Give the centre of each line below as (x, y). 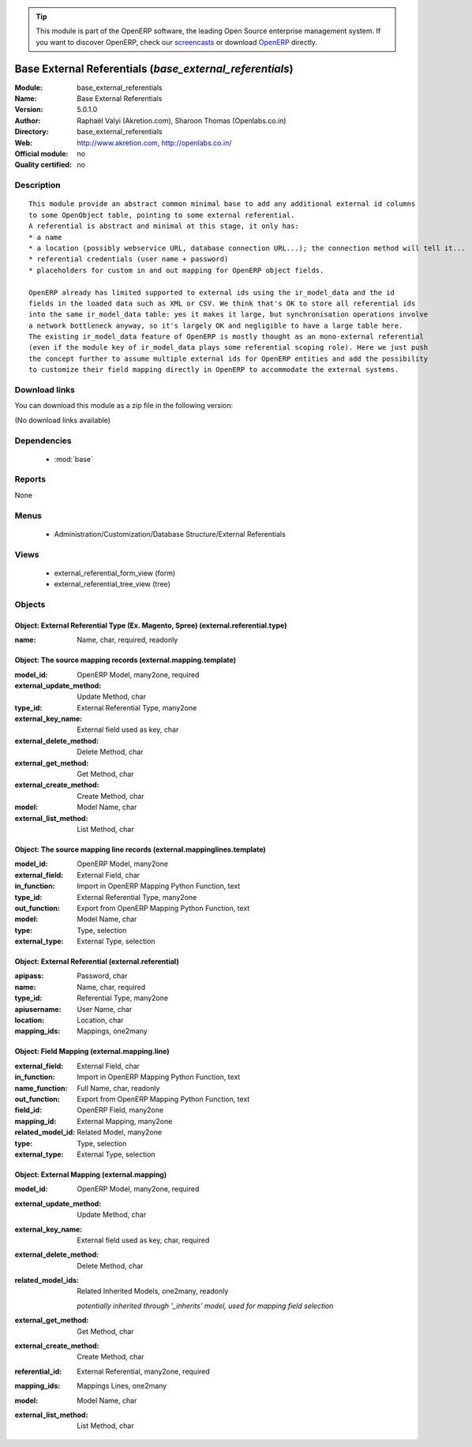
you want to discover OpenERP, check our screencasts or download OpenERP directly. (177, 42)
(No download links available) (62, 420)
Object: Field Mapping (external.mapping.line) (92, 1052)
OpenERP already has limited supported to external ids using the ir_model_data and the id (212, 292)
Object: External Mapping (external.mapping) (91, 1174)
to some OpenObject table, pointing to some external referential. (162, 215)
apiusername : (38, 1009)
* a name (45, 237)
